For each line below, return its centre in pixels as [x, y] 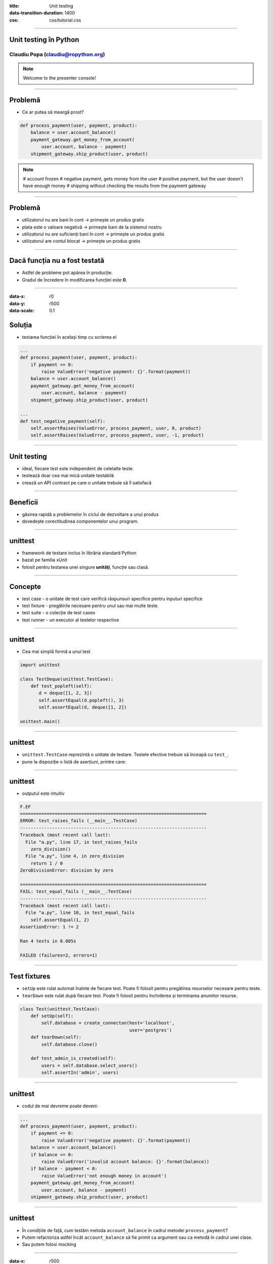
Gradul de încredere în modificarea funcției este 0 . [75, 280]
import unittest [40, 665]
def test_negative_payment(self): [63, 421]
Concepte [25, 586]
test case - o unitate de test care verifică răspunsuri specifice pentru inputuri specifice [112, 599]
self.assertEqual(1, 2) [60, 920]
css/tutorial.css [65, 20]
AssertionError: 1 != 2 [50, 927]
